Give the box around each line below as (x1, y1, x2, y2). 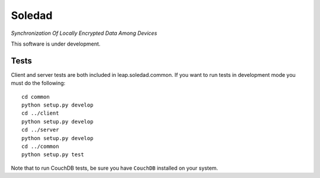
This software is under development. (11, 40, 101, 47)
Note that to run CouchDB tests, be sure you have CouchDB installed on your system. (11, 164, 219, 171)
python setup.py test (21, 151, 84, 158)
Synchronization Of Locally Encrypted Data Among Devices (11, 30, 157, 37)
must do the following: (11, 80, 66, 87)
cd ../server (21, 127, 59, 133)
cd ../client (21, 110, 59, 116)
